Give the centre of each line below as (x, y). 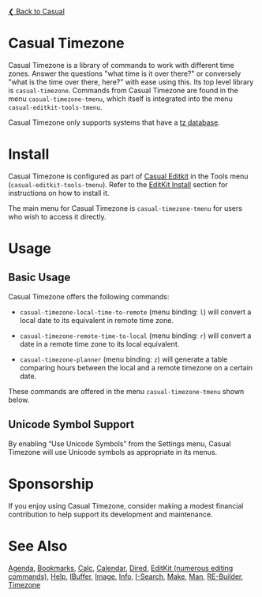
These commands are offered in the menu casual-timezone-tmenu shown (126, 391)
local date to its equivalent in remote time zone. (96, 320)
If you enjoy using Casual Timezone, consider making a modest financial (126, 505)
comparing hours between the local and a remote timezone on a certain (136, 367)
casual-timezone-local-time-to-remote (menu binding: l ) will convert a (135, 312)
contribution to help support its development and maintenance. (110, 514)
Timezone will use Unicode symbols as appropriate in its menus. (113, 452)
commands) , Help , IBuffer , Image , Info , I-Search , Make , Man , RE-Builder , (126, 576)
